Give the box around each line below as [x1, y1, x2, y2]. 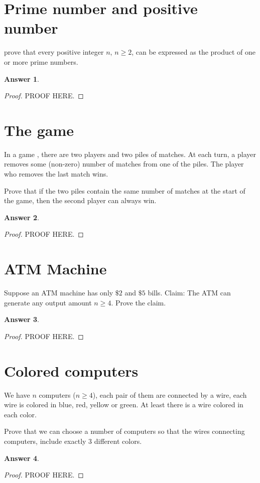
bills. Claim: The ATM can [148, 287, 231, 298]
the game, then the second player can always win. [4, 195, 157, 206]
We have [4, 389, 30, 400]
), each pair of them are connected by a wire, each [92, 389, 247, 400]
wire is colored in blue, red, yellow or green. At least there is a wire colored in [4, 399, 243, 410]
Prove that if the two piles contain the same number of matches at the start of [4, 185, 245, 196]
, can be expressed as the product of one [132, 47, 256, 57]
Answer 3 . [4, 314, 39, 325]
